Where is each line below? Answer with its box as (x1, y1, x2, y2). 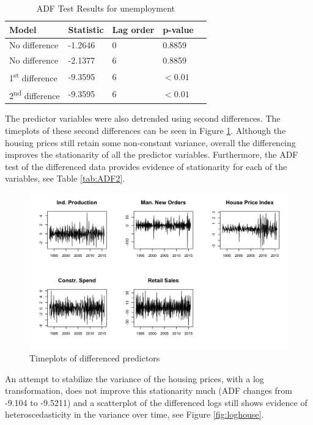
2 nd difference (9, 87, 60, 102)
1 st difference (9, 70, 57, 84)
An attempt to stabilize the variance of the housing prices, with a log (5, 372, 264, 385)
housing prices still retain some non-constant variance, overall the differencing (5, 136, 296, 149)
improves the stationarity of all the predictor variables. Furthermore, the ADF (5, 148, 298, 161)
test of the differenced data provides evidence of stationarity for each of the (5, 160, 287, 172)
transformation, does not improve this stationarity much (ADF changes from (5, 384, 292, 397)
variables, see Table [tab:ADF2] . (5, 172, 125, 185)
